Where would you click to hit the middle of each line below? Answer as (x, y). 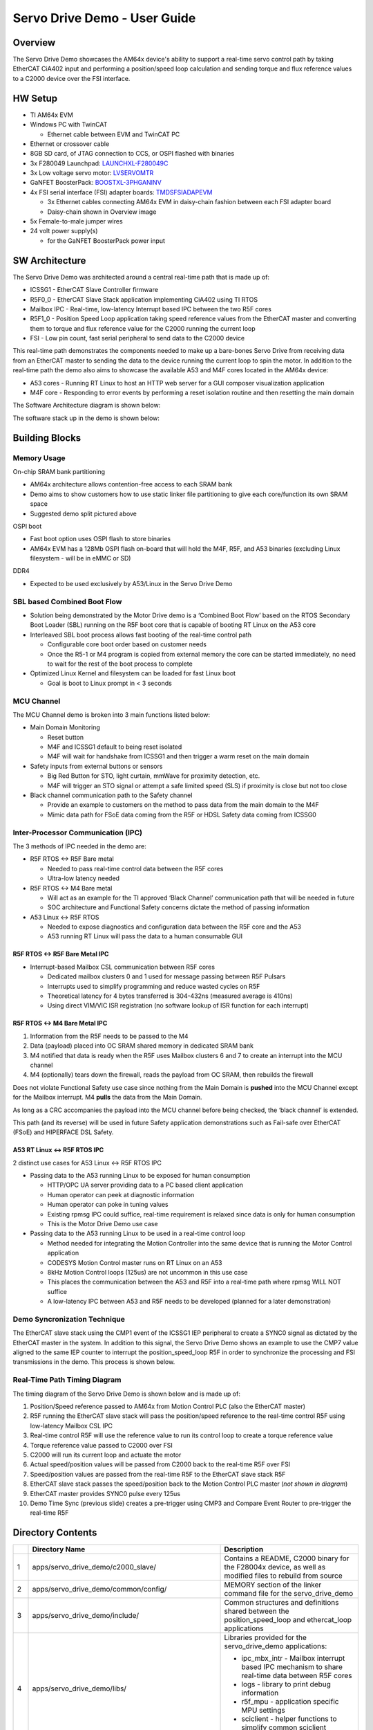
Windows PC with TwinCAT (69, 125)
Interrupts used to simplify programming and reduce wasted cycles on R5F (154, 986)
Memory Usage (39, 458)
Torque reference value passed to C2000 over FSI (101, 1445)
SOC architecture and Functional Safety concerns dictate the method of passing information (179, 907)
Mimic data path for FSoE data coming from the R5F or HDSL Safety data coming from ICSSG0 (182, 814)
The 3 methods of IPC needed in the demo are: (79, 846)
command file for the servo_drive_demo (289, 1594)
